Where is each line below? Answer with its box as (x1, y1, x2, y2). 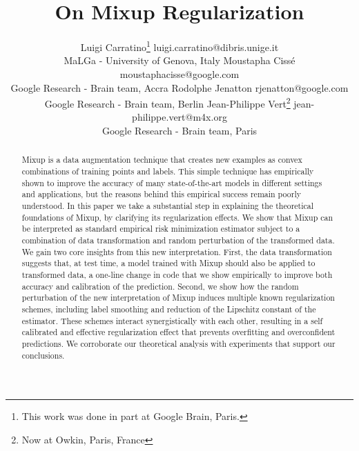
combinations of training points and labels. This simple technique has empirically (21, 166, 314, 177)
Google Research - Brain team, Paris (101, 123, 258, 137)
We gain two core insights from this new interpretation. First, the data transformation (21, 245, 332, 257)
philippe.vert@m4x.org (132, 110, 227, 124)
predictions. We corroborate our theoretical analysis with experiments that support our (21, 337, 336, 349)
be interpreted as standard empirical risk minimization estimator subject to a (21, 223, 300, 234)
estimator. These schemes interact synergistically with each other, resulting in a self (21, 314, 323, 326)
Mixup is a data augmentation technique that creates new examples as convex (21, 154, 302, 166)
